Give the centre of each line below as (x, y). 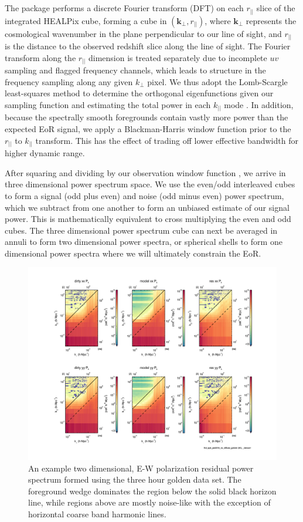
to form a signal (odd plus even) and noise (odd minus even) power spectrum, (144, 195)
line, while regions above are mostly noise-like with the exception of (149, 502)
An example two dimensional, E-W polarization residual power (141, 468)
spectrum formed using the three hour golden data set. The (135, 479)
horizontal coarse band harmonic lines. (97, 513)
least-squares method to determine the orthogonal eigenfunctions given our (139, 93)
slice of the (276, 8)
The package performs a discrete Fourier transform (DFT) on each (124, 8)
